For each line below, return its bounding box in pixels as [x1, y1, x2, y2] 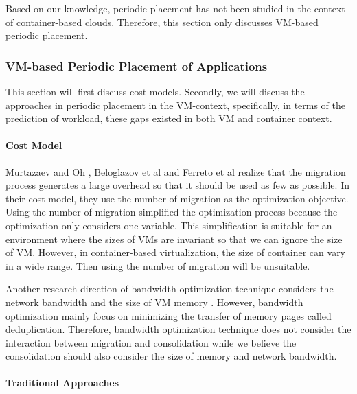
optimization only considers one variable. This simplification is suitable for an [5, 218, 332, 232]
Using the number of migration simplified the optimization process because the [5, 205, 338, 219]
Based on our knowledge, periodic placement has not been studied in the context [5, 1, 345, 15]
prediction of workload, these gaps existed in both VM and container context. [5, 111, 332, 126]
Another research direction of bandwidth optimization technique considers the [5, 281, 334, 296]
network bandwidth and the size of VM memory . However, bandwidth [5, 294, 303, 309]
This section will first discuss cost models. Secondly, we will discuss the [5, 84, 305, 98]
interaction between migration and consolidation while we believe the [5, 335, 297, 349]
